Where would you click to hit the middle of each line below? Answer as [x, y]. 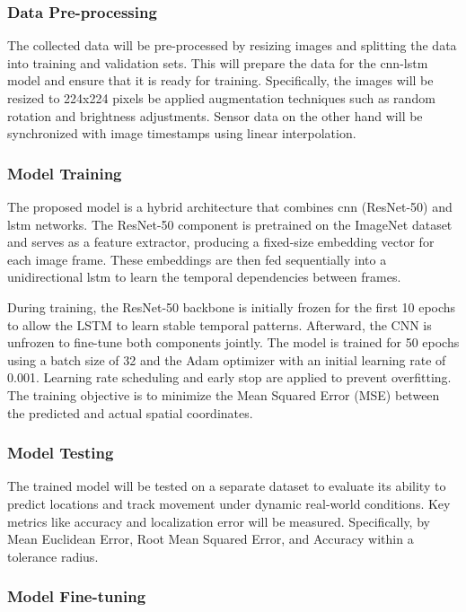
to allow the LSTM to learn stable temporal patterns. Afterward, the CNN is [220, 324]
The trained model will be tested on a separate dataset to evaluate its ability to [227, 486]
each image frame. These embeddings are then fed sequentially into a [197, 259]
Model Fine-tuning [77, 596]
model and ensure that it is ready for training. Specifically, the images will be [220, 80]
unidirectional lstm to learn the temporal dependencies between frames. [204, 277]
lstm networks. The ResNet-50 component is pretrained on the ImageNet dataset [230, 224]
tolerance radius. [53, 556]
